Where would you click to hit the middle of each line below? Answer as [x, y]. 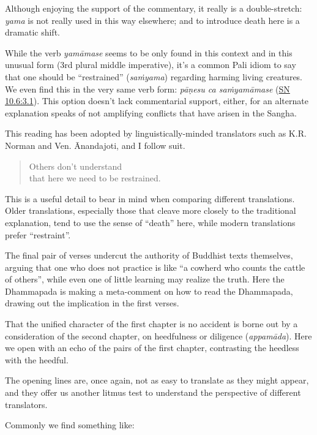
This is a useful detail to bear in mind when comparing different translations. [150, 198]
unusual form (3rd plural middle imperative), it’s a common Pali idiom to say [151, 65]
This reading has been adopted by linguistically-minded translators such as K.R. [156, 133]
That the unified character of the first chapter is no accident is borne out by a [151, 324]
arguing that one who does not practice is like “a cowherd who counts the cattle [155, 267]
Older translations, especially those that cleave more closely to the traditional [151, 210]
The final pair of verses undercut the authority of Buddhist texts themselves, [149, 255]
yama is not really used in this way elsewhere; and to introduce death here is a [152, 20]
